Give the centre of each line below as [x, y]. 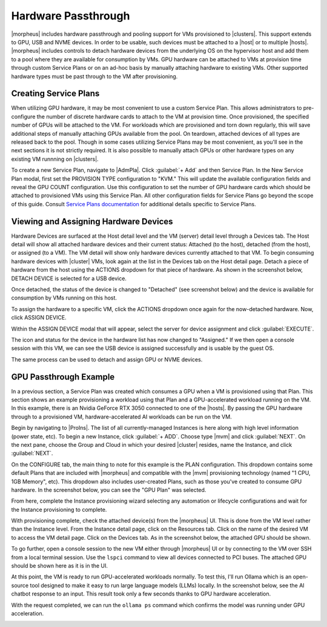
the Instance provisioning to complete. [59, 509]
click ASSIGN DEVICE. [39, 318]
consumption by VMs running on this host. [64, 298]
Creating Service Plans [55, 94]
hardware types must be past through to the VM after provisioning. [94, 76]
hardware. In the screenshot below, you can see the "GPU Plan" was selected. [109, 490]
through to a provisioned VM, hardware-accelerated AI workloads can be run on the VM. [122, 417]
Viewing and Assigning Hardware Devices [92, 221]
